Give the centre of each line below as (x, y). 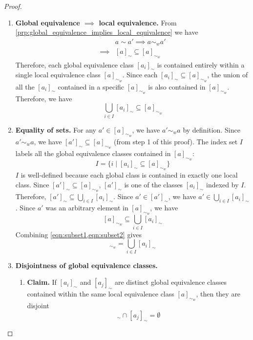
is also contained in (177, 86)
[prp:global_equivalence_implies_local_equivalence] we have (107, 32)
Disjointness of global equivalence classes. (86, 265)
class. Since (32, 185)
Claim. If (42, 282)
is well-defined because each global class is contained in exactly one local (129, 175)
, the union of (228, 75)
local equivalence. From (138, 22)
